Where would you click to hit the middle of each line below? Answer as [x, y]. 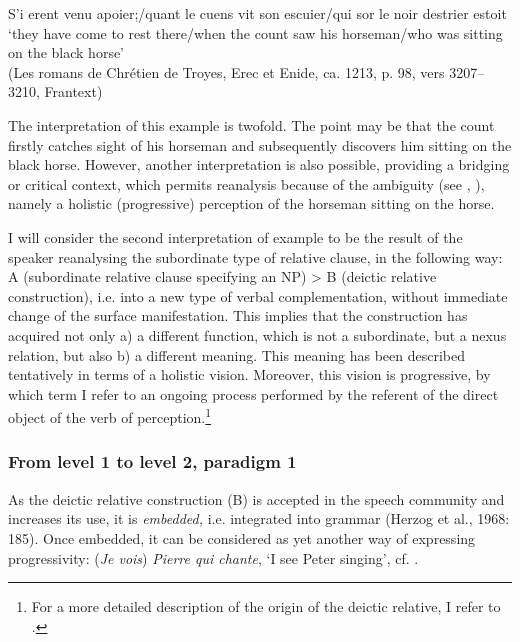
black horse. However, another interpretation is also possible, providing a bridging [259, 164]
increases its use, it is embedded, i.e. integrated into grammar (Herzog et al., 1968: [259, 518]
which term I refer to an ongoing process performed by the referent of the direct [253, 393]
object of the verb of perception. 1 [110, 415]
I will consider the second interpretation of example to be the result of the [235, 236]
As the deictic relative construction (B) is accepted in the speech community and [256, 498]
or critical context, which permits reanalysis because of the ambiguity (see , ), [246, 183]
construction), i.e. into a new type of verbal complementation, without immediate [258, 295]
